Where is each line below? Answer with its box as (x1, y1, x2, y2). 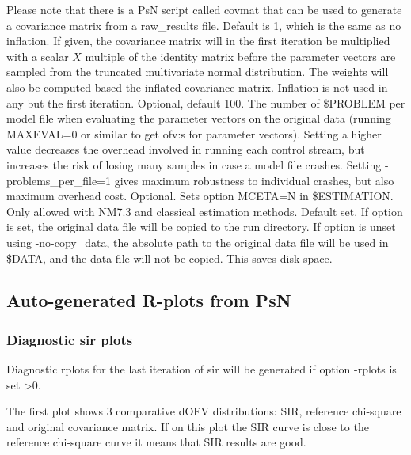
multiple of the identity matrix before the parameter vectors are (85, 47, 396, 64)
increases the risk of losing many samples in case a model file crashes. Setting (6, 156, 382, 173)
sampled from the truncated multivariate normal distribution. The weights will (6, 63, 389, 80)
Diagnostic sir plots (6, 329, 133, 349)
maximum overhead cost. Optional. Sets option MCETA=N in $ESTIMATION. (6, 188, 394, 204)
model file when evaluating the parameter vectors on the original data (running (6, 110, 391, 127)
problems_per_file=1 (6, 172, 112, 188)
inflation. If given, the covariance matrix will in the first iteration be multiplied (6, 32, 390, 49)
